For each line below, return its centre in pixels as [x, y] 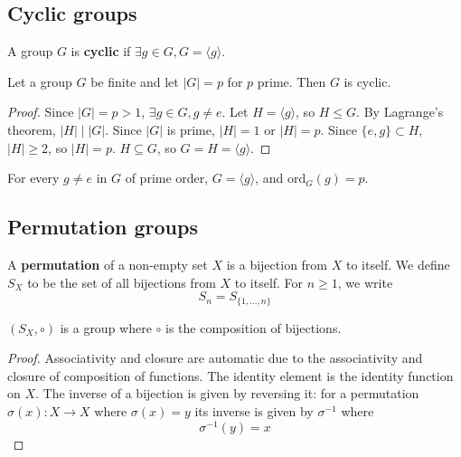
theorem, [32, 129]
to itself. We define [398, 264]
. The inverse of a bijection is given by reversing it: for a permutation [227, 393]
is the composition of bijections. [254, 327]
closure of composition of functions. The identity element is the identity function [230, 375]
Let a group [40, 81]
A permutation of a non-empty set [108, 264]
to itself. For [269, 282]
